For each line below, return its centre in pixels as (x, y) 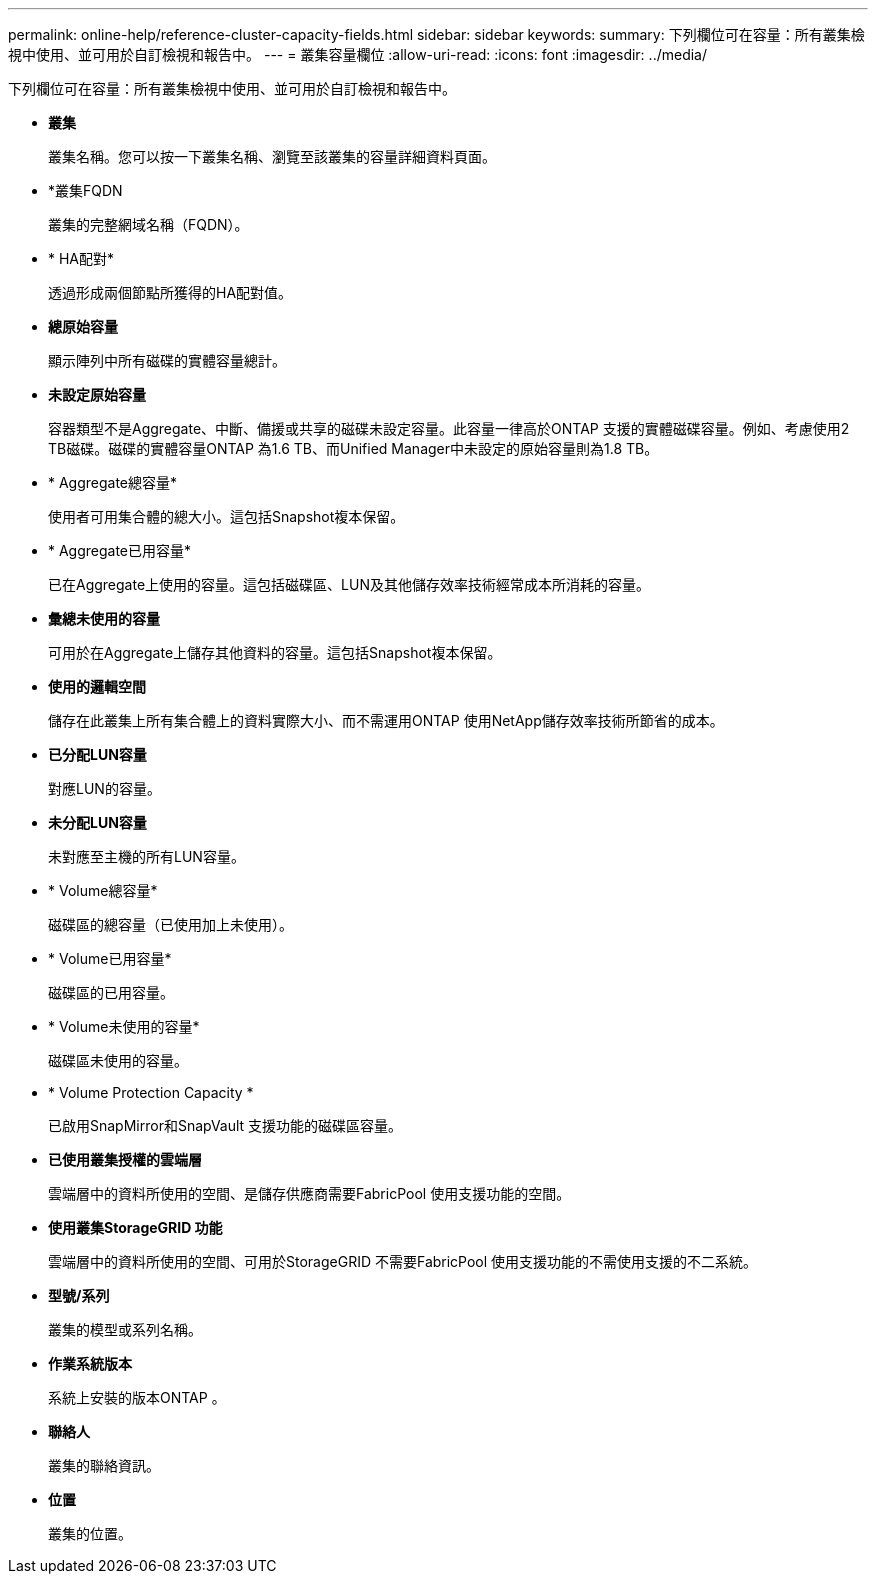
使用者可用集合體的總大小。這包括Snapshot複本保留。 (226, 516)
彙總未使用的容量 (104, 618)
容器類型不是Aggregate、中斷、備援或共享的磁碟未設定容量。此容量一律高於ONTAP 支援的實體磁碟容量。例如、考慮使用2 (449, 428)
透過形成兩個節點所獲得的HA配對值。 (170, 292)
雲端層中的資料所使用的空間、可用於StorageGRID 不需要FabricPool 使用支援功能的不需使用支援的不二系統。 (403, 1261)
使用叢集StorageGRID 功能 (135, 1227)
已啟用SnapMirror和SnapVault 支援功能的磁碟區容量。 (225, 1125)
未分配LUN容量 (97, 822)
